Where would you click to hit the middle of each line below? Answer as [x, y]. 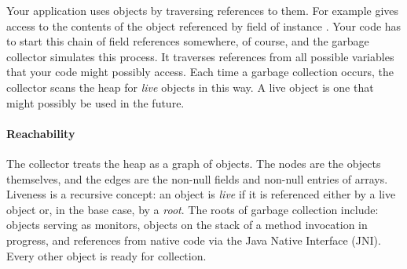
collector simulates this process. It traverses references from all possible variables [200, 56]
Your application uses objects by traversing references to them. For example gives [203, 10]
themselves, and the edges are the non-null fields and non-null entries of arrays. [197, 178]
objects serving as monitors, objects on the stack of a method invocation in [187, 225]
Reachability [41, 133]
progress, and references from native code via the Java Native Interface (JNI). [194, 240]
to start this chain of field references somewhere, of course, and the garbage [188, 41]
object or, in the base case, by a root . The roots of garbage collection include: [192, 209]
